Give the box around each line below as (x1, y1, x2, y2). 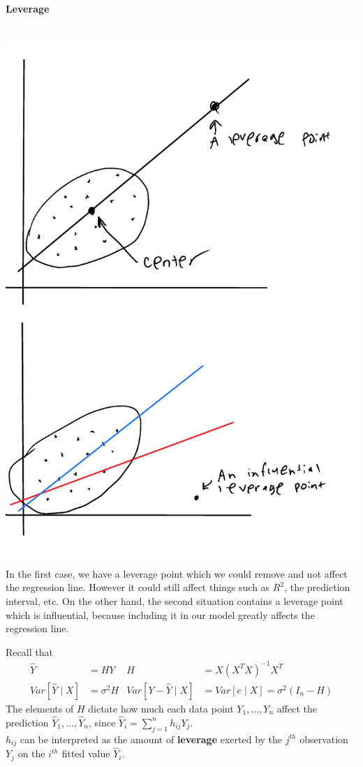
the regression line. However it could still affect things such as (6, 580, 270, 594)
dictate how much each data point (88, 701, 234, 715)
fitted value (61, 746, 110, 761)
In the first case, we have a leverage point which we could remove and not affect (6, 566, 348, 580)
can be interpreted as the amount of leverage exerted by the (20, 731, 283, 746)
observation (299, 731, 348, 746)
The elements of (6, 701, 74, 715)
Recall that (6, 644, 53, 659)
